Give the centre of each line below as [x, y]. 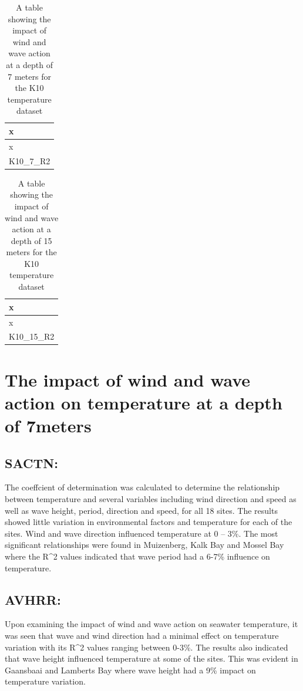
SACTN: [31, 463]
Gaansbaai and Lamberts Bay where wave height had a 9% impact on [130, 670]
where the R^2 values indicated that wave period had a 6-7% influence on [137, 556]
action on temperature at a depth [144, 402]
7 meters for [29, 76]
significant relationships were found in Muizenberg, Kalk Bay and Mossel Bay [144, 545]
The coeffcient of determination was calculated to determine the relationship [142, 487]
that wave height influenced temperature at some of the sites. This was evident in [151, 658]
